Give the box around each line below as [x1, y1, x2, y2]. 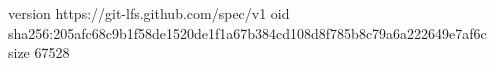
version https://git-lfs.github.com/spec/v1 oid [8, 3, 290, 23]
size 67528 [8, 42, 70, 63]
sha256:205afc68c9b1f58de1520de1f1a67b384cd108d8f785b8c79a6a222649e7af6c [8, 22, 487, 43]
